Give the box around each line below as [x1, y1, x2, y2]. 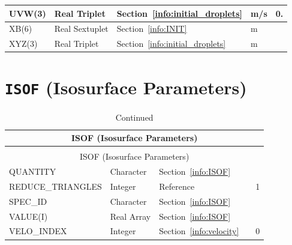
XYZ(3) [9, 37, 38, 50]
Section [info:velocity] [159, 225, 239, 237]
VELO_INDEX [9, 225, 67, 237]
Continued [115, 110, 153, 123]
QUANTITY [9, 165, 56, 178]
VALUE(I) [9, 210, 48, 222]
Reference [159, 180, 195, 192]
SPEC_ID [9, 195, 47, 207]
